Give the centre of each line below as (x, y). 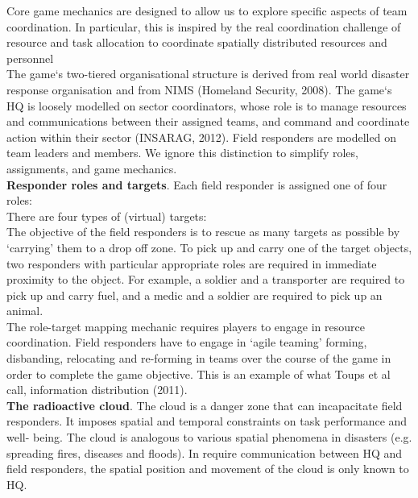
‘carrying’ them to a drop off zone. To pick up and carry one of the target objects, (209, 247)
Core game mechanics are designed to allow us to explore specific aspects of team (207, 10)
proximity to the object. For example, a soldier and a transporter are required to (206, 279)
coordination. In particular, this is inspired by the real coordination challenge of (204, 26)
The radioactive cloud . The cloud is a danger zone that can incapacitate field (205, 405)
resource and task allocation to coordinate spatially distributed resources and (197, 42)
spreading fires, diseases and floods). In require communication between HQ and (205, 452)
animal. (25, 311)
